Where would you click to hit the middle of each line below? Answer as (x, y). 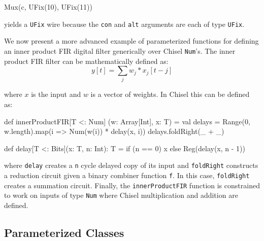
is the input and (56, 94)
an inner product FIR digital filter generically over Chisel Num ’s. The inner (120, 50)
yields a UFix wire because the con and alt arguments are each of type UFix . (124, 24)
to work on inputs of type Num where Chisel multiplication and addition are (121, 195)
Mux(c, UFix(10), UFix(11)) (48, 7)
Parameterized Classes (64, 232)
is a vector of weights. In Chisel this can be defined (170, 94)
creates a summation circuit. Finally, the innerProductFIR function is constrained (132, 185)
